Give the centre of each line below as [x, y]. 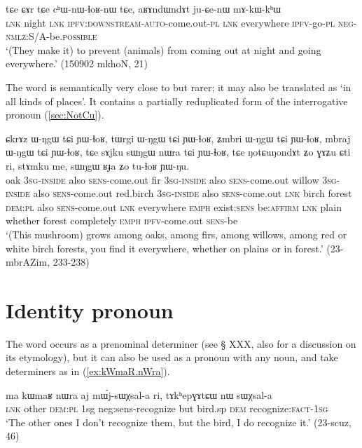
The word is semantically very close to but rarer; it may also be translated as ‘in [179, 87]
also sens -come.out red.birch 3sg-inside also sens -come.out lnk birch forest [193, 193]
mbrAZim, [28, 262]
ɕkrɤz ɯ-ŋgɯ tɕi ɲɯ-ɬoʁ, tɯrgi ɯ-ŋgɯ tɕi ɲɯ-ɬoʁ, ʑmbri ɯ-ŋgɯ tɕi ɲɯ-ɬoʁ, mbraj [178, 138]
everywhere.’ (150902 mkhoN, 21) [77, 63]
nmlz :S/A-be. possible [51, 36]
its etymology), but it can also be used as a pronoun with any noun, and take [172, 357]
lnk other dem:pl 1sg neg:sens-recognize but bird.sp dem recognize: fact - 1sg [167, 408]
